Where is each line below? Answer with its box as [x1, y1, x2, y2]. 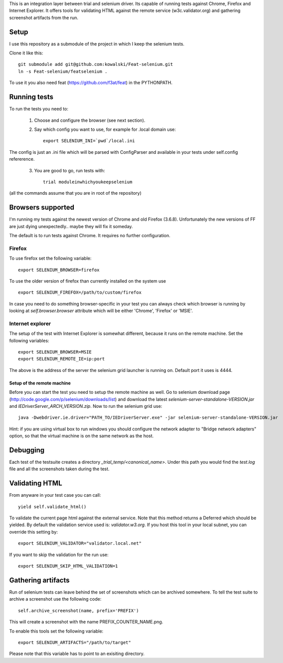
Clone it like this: [9, 50, 43, 56]
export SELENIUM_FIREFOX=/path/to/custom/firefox [18, 290, 142, 296]
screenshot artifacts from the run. [9, 14, 79, 20]
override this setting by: [9, 529, 58, 535]
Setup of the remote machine [9, 380, 71, 386]
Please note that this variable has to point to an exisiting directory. [9, 651, 144, 657]
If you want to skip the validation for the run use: [9, 552, 109, 558]
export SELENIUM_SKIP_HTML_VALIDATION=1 [18, 563, 118, 569]
